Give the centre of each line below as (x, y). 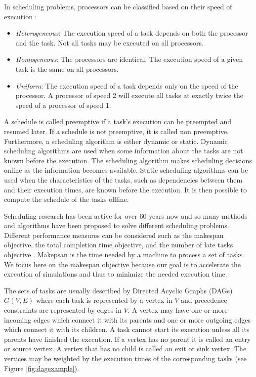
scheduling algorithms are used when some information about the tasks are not (124, 151)
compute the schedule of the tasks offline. (66, 199)
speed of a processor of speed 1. (63, 105)
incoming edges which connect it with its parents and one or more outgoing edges (127, 319)
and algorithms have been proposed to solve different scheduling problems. (117, 225)
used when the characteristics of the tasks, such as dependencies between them (123, 179)
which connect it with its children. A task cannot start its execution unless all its (127, 329)
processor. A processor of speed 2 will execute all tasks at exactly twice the (129, 95)
